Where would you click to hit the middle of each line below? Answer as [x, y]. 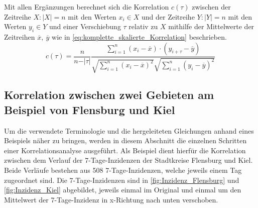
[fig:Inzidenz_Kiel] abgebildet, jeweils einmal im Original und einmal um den [123, 190]
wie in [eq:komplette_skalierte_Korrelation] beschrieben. [139, 36]
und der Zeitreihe [168, 16]
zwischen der [211, 7]
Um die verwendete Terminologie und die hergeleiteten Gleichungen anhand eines [129, 130]
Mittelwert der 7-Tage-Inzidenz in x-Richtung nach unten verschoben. [111, 199]
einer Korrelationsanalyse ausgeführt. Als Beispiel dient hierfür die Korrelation [125, 150]
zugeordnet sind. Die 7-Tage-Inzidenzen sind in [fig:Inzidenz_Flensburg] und [122, 180]
